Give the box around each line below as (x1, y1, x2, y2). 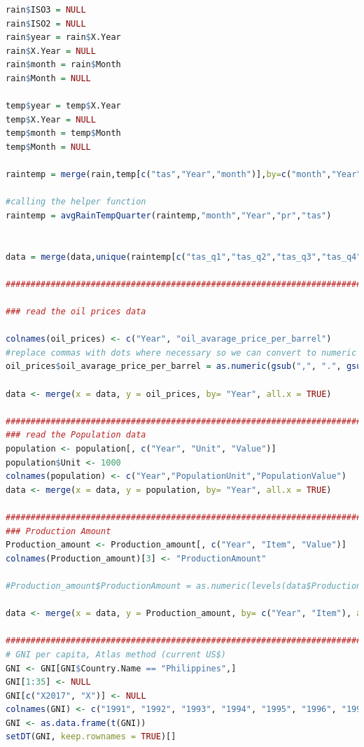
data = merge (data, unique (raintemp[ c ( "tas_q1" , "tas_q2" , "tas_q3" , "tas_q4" (6, 251, 362, 262)
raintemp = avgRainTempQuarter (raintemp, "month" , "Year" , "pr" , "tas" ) (6, 210, 332, 221)
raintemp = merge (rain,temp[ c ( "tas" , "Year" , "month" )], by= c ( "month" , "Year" (6, 169, 362, 180)
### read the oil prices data (6, 307, 146, 317)
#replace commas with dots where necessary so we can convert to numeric (6, 347, 357, 358)
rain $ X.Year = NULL (6, 46, 96, 56)
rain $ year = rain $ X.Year (6, 32, 121, 43)
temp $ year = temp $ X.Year (6, 101, 121, 111)
